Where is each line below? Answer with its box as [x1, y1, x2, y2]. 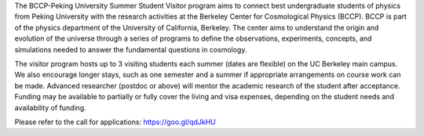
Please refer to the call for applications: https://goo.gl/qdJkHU [14, 117, 216, 127]
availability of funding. [14, 102, 86, 113]
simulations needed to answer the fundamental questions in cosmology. [14, 45, 247, 54]
